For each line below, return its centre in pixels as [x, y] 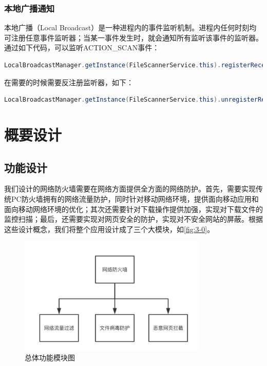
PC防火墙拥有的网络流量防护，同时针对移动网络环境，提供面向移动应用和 [135, 198]
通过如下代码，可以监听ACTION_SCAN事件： [82, 47]
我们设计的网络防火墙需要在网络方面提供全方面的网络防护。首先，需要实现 [130, 189]
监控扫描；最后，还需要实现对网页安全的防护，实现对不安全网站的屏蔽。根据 [133, 219]
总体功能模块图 [50, 357]
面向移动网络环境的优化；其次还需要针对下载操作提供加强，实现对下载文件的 [133, 209]
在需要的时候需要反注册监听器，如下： [69, 82]
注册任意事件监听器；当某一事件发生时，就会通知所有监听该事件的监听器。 [137, 37]
